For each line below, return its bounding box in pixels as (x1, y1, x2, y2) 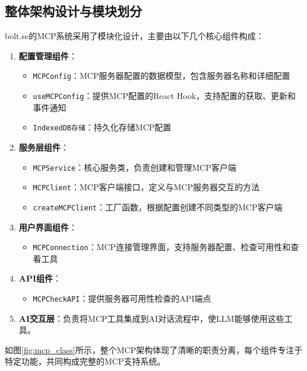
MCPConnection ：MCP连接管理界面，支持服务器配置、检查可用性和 (33, 241, 291, 253)
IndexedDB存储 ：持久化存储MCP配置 (33, 121, 172, 133)
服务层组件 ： (18, 140, 69, 153)
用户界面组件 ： (18, 220, 77, 233)
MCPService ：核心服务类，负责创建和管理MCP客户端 (33, 161, 236, 173)
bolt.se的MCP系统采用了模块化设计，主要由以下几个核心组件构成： (5, 30, 264, 42)
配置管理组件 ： (18, 49, 77, 62)
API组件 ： (18, 272, 62, 284)
